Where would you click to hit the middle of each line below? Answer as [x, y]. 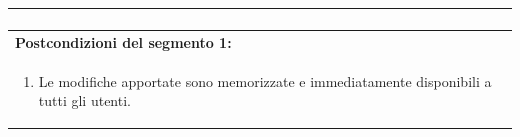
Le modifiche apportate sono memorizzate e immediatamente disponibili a [265, 80]
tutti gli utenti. [84, 100]
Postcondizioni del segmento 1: [123, 41]
